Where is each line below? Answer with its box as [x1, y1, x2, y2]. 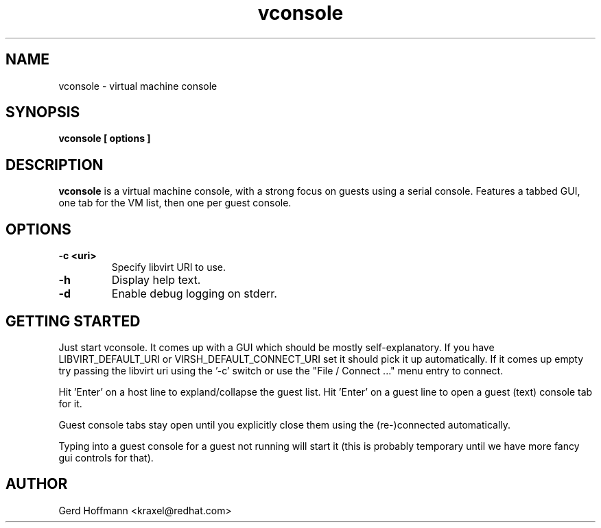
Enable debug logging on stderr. [111, 287, 277, 301]
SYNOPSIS [5, 104, 80, 121]
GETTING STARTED [5, 312, 141, 330]
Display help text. [111, 273, 201, 287]
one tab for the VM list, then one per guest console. [58, 197, 292, 209]
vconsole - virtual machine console [58, 80, 217, 92]
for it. [58, 397, 82, 409]
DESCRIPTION [5, 156, 104, 173]
